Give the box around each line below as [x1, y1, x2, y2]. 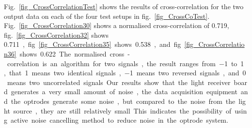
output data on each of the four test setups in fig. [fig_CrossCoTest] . [4, 11, 210, 21]
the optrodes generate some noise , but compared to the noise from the [11, 96, 236, 106]
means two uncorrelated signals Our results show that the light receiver [7, 77, 231, 87]
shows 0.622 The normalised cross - [19, 48, 130, 58]
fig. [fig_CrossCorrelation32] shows [4, 29, 109, 40]
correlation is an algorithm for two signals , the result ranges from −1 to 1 [7, 58, 244, 68]
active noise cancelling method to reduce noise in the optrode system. [10, 115, 228, 125]
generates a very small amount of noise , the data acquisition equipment [11, 86, 237, 97]
